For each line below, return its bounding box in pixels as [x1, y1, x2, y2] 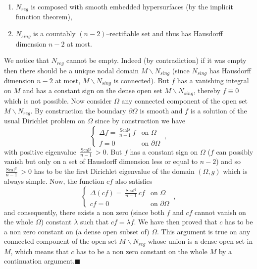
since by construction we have [95, 115, 186, 125]
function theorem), [15, 11, 72, 22]
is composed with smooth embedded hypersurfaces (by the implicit [31, 1, 233, 11]
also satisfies [115, 175, 153, 186]
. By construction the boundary [30, 105, 126, 115]
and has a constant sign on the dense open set [22, 85, 162, 96]
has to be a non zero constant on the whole [76, 246, 207, 256]
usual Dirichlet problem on [4, 115, 85, 125]
